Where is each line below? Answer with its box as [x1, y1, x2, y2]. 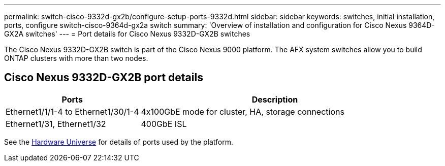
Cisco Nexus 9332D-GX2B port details [4, 71, 203, 84]
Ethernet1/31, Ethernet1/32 [6, 118, 106, 129]
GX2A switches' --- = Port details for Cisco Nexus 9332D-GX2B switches [4, 29, 250, 38]
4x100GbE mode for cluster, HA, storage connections [141, 106, 344, 117]
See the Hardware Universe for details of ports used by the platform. [4, 137, 234, 146]
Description [251, 94, 298, 105]
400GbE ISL [141, 118, 187, 129]
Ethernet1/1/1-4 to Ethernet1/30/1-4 [6, 106, 139, 117]
